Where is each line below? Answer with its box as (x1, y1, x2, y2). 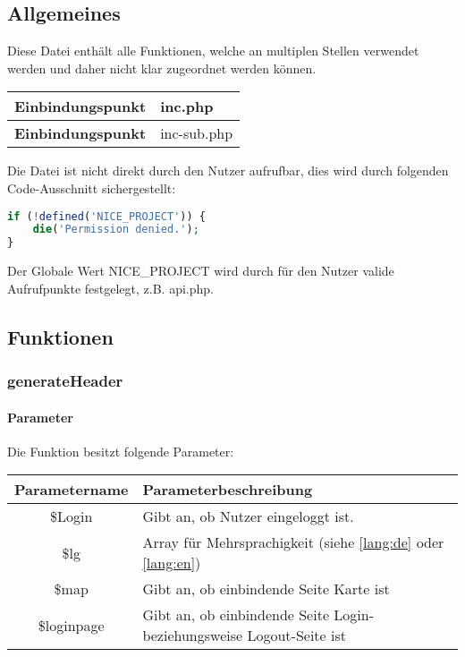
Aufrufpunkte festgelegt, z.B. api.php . (7, 278, 214, 297)
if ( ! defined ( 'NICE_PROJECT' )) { (7, 209, 206, 223)
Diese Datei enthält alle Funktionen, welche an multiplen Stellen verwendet (7, 41, 419, 60)
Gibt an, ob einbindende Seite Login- (142, 604, 374, 626)
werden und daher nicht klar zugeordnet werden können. (7, 58, 317, 77)
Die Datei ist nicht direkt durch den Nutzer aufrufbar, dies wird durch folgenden (7, 161, 449, 180)
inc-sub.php (160, 123, 233, 144)
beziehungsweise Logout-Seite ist (142, 625, 346, 646)
